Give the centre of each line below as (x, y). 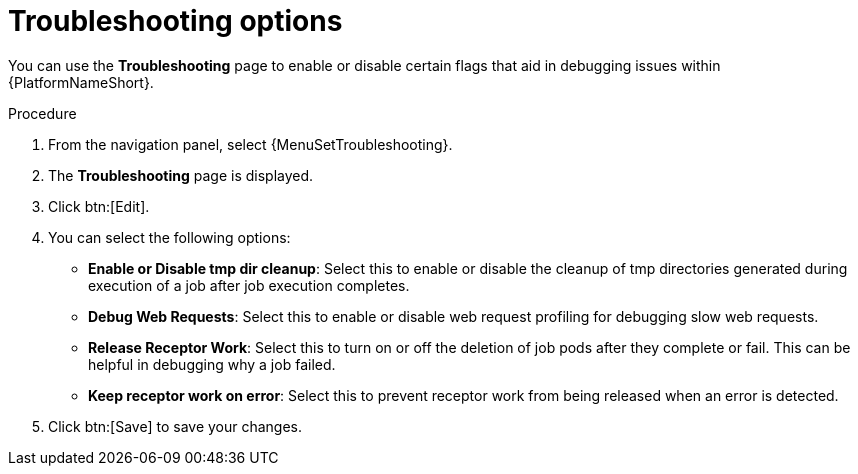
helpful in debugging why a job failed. (212, 364)
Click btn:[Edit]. (99, 206)
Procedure (42, 113)
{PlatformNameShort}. (81, 82)
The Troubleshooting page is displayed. (181, 175)
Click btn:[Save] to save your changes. (175, 426)
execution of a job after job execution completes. (249, 285)
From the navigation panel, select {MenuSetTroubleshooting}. (250, 144)
